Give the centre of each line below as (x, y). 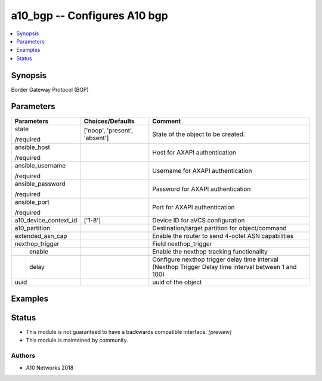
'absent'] (96, 138)
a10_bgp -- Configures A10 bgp (89, 16)
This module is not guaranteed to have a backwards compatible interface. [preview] (129, 332)
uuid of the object (177, 282)
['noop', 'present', (109, 130)
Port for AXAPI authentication (193, 207)
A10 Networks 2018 (50, 367)
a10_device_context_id (46, 220)
